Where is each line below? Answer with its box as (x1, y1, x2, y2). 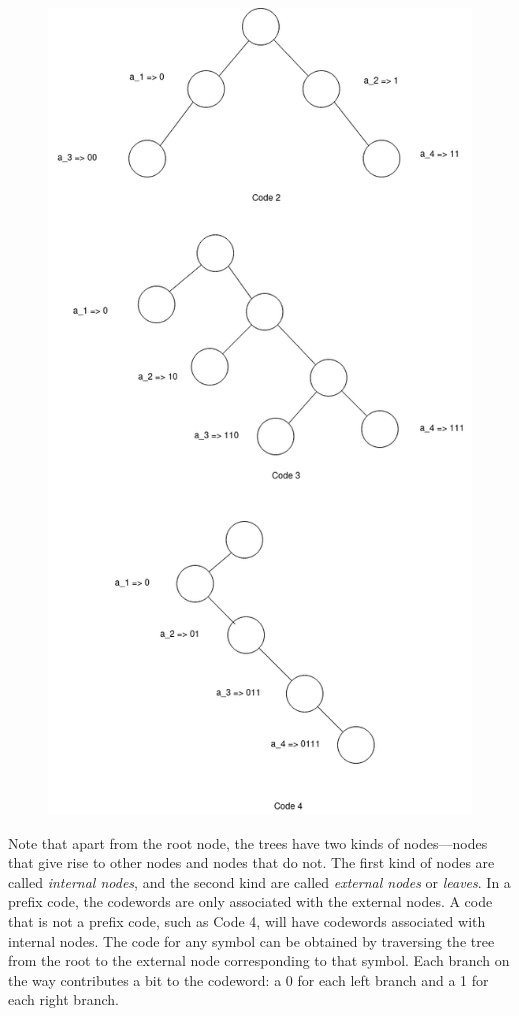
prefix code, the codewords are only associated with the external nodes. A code (8, 891, 493, 912)
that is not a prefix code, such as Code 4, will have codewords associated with (8, 910, 486, 931)
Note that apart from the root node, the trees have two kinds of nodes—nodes (8, 832, 488, 853)
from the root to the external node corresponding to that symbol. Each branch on (8, 950, 510, 971)
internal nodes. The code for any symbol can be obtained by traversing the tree (8, 930, 495, 951)
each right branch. (8, 989, 119, 1010)
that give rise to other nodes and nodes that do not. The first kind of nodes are (8, 852, 495, 873)
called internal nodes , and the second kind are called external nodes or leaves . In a (8, 871, 511, 892)
